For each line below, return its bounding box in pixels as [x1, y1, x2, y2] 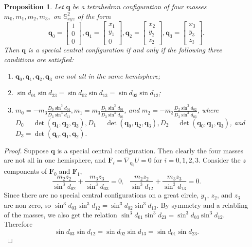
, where [197, 105, 219, 115]
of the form [77, 11, 111, 21]
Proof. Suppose [4, 145, 49, 155]
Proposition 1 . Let [4, 1, 64, 11]
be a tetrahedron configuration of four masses [72, 1, 207, 11]
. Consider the [198, 155, 241, 165]
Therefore [4, 219, 33, 229]
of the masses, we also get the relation [4, 209, 117, 219]
